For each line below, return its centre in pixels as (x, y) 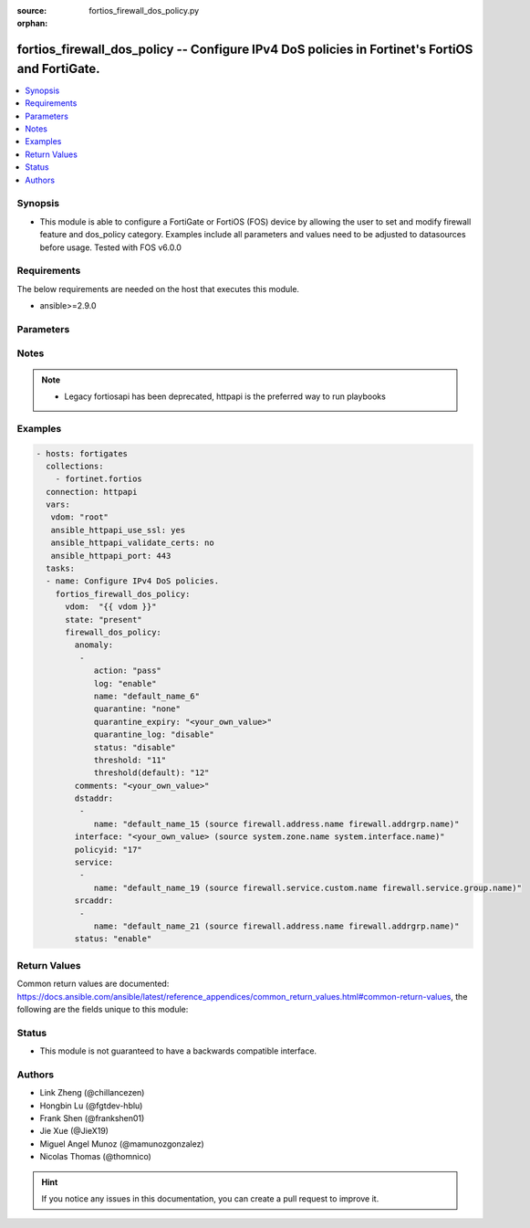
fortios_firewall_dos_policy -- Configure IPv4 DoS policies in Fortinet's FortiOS (245, 50)
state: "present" (104, 619)
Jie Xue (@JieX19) (74, 1131)
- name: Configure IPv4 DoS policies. (132, 581)
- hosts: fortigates (82, 453)
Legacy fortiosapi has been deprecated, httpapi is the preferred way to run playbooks (225, 396)
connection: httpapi (92, 492)
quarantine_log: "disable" (154, 735)
